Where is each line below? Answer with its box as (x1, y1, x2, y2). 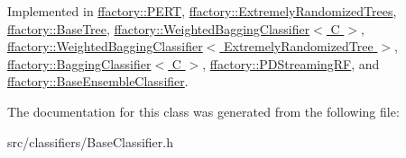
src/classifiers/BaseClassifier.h (7, 132, 173, 151)
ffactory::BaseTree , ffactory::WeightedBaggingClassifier (7, 19, 310, 38)
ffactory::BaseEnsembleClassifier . (7, 72, 189, 91)
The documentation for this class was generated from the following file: (7, 101, 400, 120)
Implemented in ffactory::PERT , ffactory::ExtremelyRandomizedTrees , (7, 2, 397, 20)
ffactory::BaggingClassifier (7, 54, 152, 73)
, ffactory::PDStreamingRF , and (202, 54, 380, 73)
